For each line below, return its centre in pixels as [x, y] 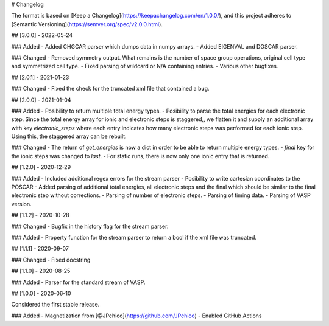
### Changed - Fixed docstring [51, 260]
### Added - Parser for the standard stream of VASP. [78, 282]
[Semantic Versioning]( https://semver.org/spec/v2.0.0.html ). [87, 24]
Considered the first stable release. [55, 305]
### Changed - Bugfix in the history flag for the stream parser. [90, 226]
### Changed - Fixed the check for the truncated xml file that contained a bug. [110, 89]
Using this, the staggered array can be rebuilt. [69, 136]
